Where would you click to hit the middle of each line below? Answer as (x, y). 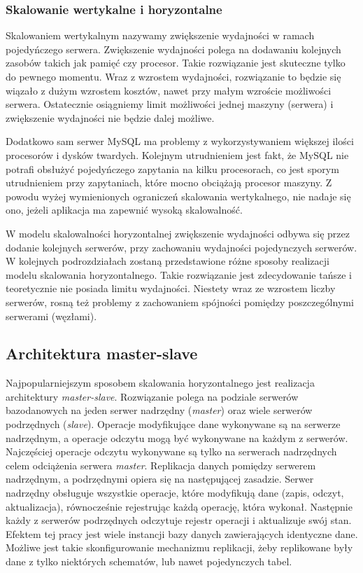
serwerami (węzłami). (51, 316)
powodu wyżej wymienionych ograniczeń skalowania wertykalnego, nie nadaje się (178, 196)
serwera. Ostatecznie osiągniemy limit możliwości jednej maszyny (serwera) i (170, 104)
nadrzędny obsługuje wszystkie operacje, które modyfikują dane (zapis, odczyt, (175, 493)
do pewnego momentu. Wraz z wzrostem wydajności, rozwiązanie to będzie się (173, 76)
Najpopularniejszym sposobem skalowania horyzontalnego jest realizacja (160, 383)
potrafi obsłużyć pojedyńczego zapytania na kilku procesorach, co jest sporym (172, 168)
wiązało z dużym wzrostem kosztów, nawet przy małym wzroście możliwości (169, 90)
